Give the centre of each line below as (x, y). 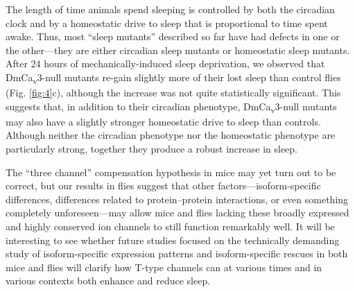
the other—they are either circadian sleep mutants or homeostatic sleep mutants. (178, 50)
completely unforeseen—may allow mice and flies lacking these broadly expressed (177, 213)
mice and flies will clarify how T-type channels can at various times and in (164, 267)
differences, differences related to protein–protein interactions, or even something (177, 199)
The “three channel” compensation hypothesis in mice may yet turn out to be (171, 172)
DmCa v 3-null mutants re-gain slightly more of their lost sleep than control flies (173, 78)
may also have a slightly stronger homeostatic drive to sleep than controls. (163, 121)
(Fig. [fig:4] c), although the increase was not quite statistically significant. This (173, 93)
